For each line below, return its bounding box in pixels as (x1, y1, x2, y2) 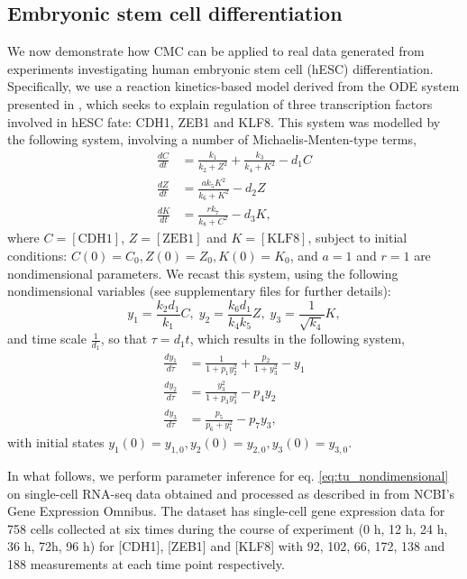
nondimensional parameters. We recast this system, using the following (7, 263, 398, 282)
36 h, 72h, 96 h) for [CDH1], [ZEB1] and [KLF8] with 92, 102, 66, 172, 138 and (7, 537, 445, 556)
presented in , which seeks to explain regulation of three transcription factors (7, 94, 433, 113)
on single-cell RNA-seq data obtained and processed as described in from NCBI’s (7, 483, 455, 502)
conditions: (7, 246, 68, 265)
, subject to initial (307, 228, 407, 247)
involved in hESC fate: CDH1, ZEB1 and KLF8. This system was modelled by (7, 112, 441, 131)
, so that (100, 329, 148, 348)
